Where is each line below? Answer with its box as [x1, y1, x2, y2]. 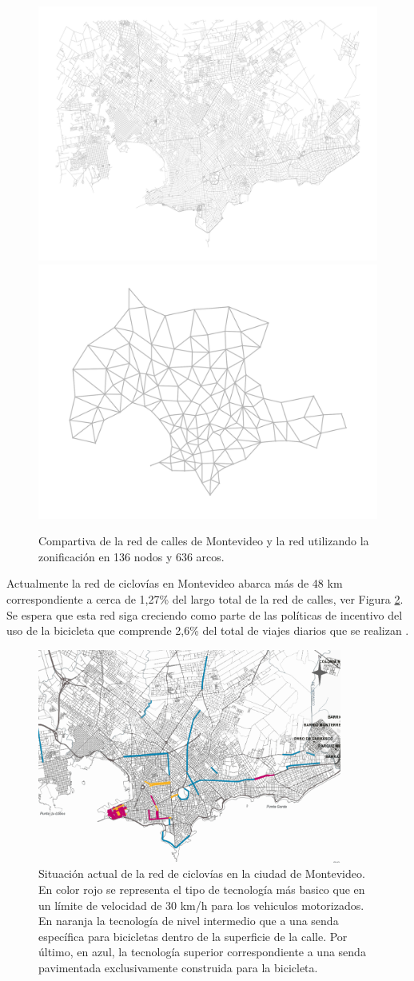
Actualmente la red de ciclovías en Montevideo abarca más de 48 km [6, 575, 343, 592]
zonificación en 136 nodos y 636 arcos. [38, 548, 225, 564]
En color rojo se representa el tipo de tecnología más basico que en [38, 880, 365, 897]
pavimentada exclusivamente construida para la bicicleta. [38, 959, 318, 975]
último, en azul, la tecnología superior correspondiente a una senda [38, 943, 366, 960]
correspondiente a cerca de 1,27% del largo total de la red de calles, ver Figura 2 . [6, 590, 404, 607]
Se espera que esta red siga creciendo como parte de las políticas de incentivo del [6, 606, 403, 623]
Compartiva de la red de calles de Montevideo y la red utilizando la [38, 532, 369, 549]
